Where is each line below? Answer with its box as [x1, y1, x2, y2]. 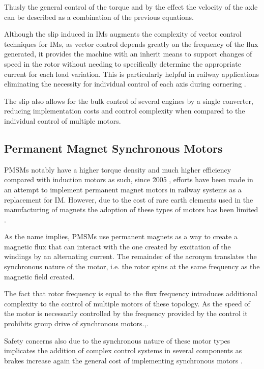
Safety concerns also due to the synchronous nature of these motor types [4, 335, 230, 346]
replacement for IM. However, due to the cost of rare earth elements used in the [4, 194, 253, 205]
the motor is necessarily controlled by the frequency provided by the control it [4, 308, 248, 319]
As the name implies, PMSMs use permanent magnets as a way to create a [4, 231, 238, 242]
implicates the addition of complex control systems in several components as [4, 345, 242, 356]
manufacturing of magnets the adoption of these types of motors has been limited [4, 204, 258, 215]
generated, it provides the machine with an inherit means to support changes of [4, 48, 252, 59]
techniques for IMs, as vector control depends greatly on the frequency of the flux [4, 38, 258, 49]
